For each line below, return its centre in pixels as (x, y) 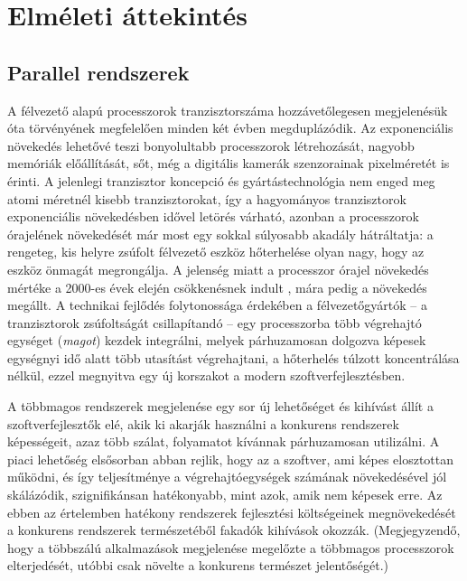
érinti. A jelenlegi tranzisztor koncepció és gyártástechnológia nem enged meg (221, 180)
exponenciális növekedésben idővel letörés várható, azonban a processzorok (213, 216)
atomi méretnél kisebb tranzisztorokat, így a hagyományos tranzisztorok (207, 198)
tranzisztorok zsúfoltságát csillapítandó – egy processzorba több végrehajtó (215, 322)
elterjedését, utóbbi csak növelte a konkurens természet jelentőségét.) (198, 565)
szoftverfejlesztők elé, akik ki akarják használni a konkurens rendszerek (203, 423)
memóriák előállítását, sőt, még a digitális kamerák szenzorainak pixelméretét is (229, 163)
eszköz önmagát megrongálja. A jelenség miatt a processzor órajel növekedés (218, 269)
